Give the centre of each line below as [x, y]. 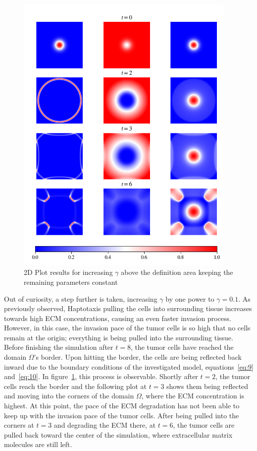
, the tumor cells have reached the [182, 347]
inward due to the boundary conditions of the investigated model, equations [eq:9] [129, 366]
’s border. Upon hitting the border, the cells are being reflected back [138, 357]
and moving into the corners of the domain [69, 396]
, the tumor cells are [204, 425]
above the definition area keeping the [177, 272]
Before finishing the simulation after [59, 347]
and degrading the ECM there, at [105, 425]
